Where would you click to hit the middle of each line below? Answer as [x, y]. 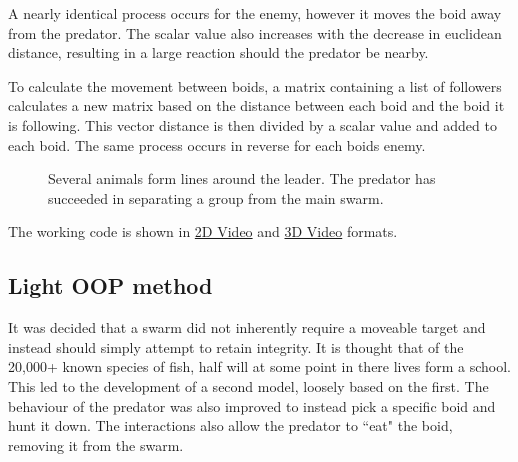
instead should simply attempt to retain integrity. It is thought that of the [236, 346]
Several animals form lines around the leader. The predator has [242, 178]
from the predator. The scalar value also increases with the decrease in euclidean [255, 32]
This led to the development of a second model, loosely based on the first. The [248, 385]
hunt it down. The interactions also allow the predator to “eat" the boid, [230, 425]
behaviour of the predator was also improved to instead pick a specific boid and [252, 405]
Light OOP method [110, 285]
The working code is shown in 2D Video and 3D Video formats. [203, 231]
